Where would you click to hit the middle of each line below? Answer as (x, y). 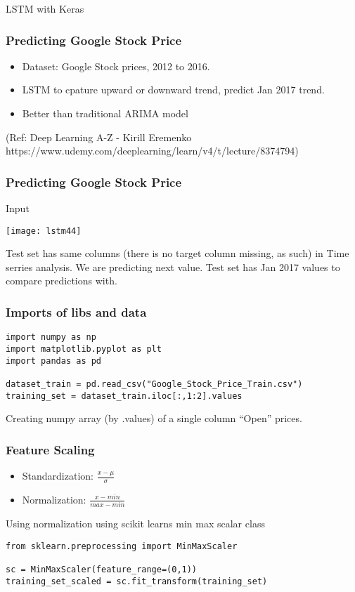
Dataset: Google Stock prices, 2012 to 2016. (116, 66)
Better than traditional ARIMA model (105, 113)
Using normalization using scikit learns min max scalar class (135, 524)
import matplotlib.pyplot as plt (84, 349)
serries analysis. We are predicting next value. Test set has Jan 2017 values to (173, 267)
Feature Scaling (50, 449)
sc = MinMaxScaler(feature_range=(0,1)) (102, 570)
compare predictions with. (62, 281)
